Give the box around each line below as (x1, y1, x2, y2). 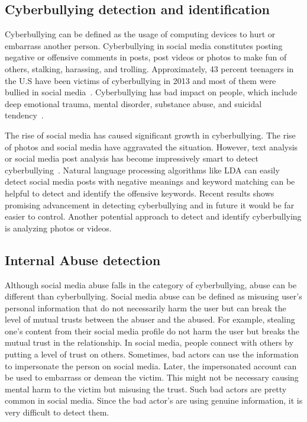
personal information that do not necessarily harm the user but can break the (5, 301, 286, 314)
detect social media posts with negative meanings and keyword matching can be (5, 175, 295, 188)
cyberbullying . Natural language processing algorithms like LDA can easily (5, 163, 280, 176)
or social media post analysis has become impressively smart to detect (5, 152, 258, 165)
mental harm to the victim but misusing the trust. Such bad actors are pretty (5, 382, 287, 395)
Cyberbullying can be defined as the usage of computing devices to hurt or (5, 28, 276, 40)
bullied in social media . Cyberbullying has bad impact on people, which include (5, 86, 298, 98)
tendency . (5, 109, 44, 121)
